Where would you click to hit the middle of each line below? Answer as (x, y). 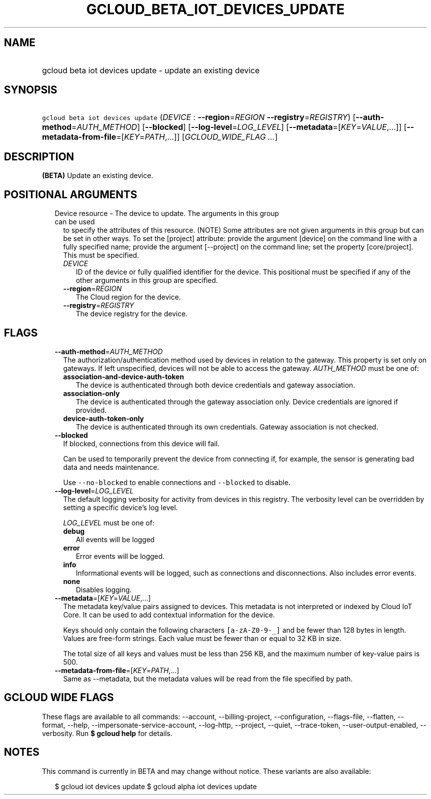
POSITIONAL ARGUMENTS (71, 194)
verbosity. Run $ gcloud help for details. (107, 733)
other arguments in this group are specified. (147, 280)
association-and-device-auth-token (123, 376)
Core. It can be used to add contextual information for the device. (169, 615)
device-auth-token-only (104, 418)
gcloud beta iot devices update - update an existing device (151, 70)
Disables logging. (104, 589)
